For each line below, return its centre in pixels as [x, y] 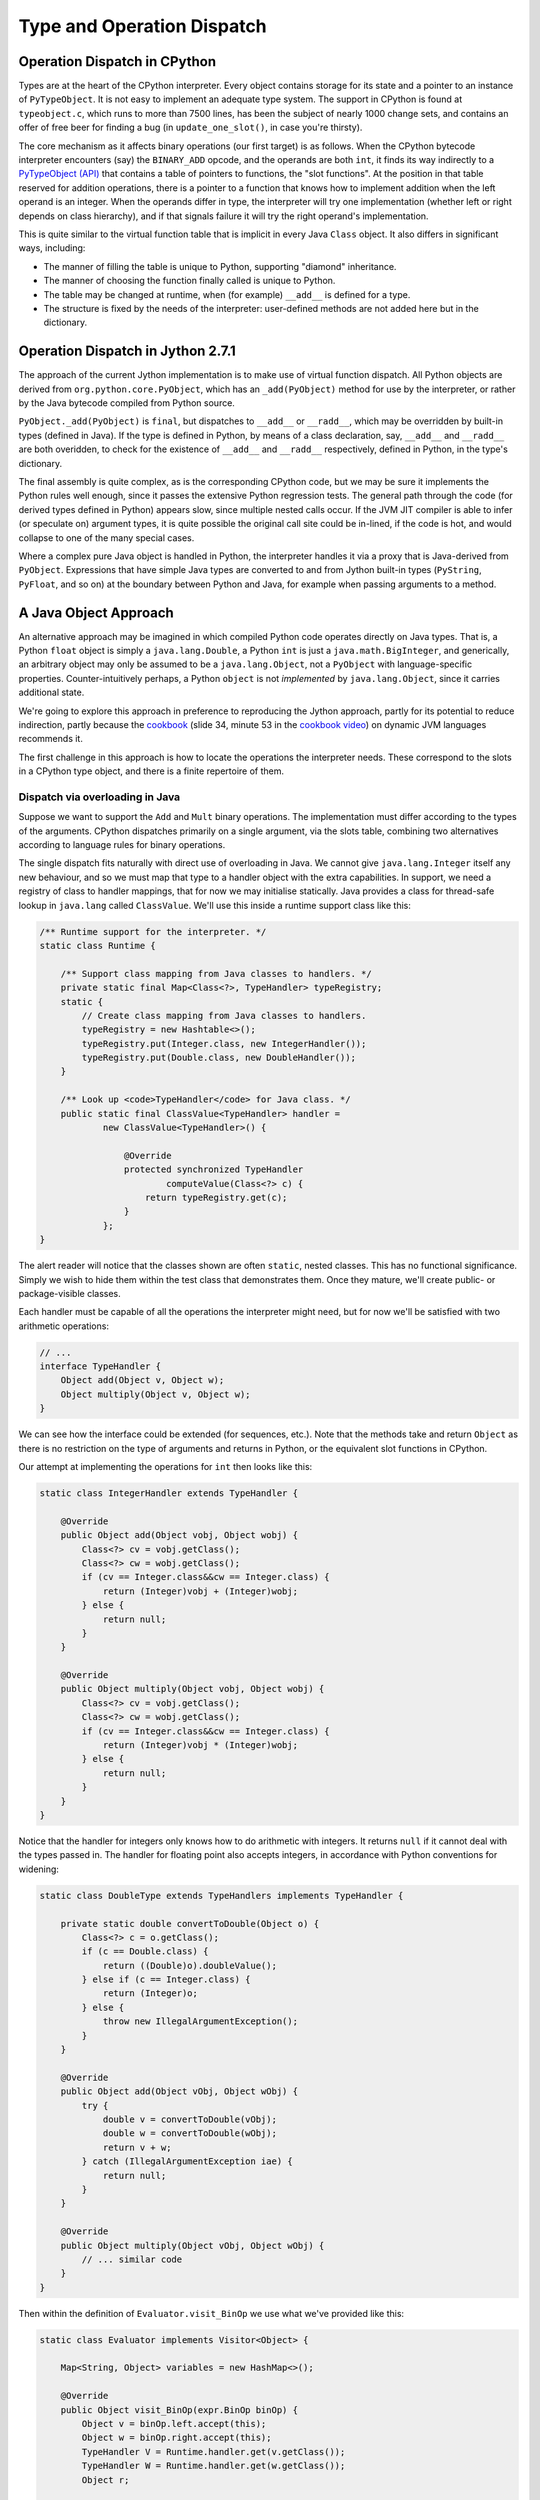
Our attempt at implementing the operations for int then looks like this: [165, 1467]
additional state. [51, 692]
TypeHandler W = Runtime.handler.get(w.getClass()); [213, 2466]
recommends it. [51, 739]
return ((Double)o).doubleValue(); [189, 1965]
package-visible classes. [70, 1293]
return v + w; [137, 2147]
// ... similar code [132, 2259]
